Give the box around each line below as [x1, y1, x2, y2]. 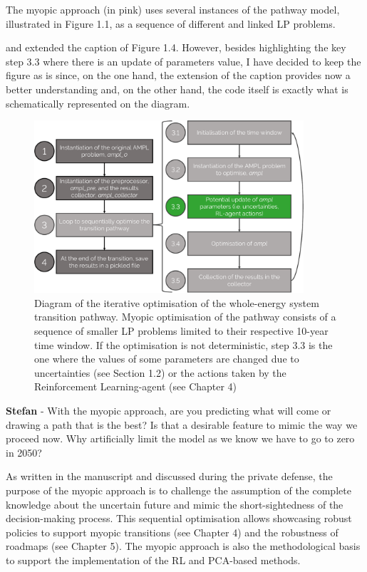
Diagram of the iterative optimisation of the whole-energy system [34, 295, 319, 310]
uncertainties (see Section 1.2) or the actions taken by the [34, 365, 286, 380]
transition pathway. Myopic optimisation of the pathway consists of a [34, 309, 336, 324]
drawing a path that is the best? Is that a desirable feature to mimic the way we [6, 417, 358, 432]
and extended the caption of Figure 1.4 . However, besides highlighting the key [6, 40, 346, 55]
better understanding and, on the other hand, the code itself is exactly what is [6, 81, 348, 96]
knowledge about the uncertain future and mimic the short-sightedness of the [6, 496, 343, 511]
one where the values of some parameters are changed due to [34, 351, 299, 366]
